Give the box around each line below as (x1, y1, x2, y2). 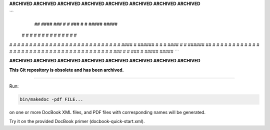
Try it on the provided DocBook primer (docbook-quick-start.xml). (9, 119, 145, 125)
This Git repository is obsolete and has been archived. (9, 67, 124, 73)
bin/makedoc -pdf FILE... (19, 97, 83, 102)
